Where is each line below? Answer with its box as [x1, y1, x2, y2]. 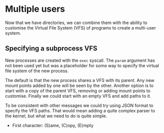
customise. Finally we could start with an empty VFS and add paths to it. [5, 93, 151, 99]
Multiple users [5, 3, 65, 15]
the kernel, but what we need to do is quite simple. [5, 113, 108, 119]
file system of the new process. [5, 68, 69, 74]
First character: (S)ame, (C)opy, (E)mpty [12, 122, 94, 128]
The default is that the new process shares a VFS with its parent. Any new [5, 77, 155, 83]
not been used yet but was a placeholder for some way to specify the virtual [5, 62, 160, 68]
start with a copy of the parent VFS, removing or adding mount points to [5, 87, 151, 94]
